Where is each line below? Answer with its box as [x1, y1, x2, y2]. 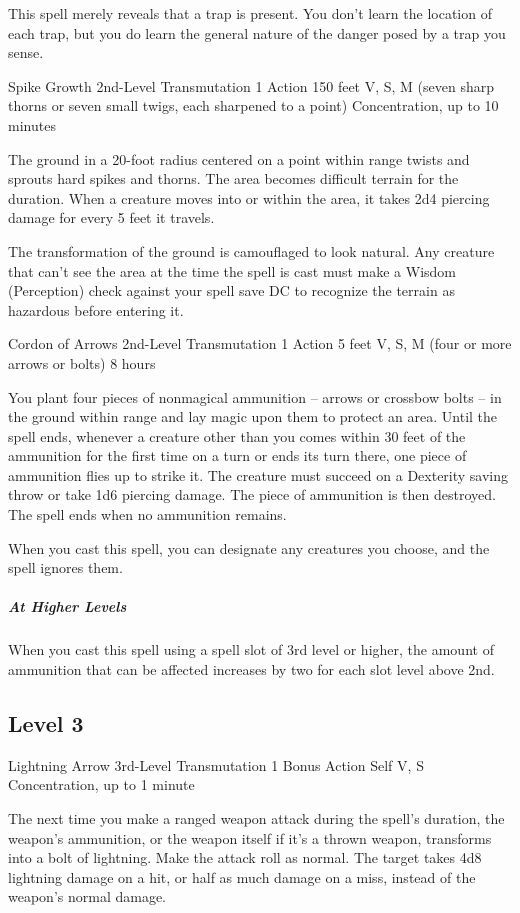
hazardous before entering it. [8, 299, 184, 320]
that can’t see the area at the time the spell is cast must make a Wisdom [8, 260, 457, 281]
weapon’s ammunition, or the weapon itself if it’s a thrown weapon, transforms [8, 827, 492, 848]
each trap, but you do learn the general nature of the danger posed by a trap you [8, 22, 506, 43]
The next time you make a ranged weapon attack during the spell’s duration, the [8, 807, 505, 828]
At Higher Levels [8, 596, 127, 617]
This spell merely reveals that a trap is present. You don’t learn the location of [8, 3, 492, 23]
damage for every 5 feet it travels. [8, 207, 215, 228]
